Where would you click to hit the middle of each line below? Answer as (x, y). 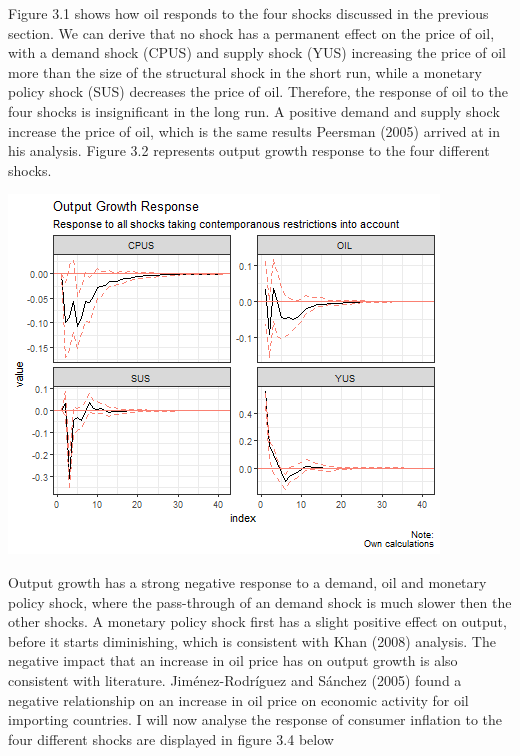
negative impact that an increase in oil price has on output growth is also (233, 660)
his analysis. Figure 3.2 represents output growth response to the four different (249, 150)
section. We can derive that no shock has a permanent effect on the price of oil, (251, 32)
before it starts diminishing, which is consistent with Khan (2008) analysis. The (252, 640)
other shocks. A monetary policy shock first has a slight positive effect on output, (257, 621)
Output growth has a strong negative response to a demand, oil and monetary (247, 581)
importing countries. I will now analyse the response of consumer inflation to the (255, 719)
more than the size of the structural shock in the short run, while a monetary (245, 71)
